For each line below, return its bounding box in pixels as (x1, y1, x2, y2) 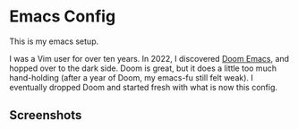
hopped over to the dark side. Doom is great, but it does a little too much (9, 63, 277, 73)
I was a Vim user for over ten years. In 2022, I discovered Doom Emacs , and (9, 53, 289, 64)
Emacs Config (9, 6, 116, 27)
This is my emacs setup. (9, 36, 99, 47)
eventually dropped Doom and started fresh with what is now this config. (9, 82, 278, 92)
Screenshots (9, 107, 82, 123)
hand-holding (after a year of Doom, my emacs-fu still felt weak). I (9, 72, 253, 82)
